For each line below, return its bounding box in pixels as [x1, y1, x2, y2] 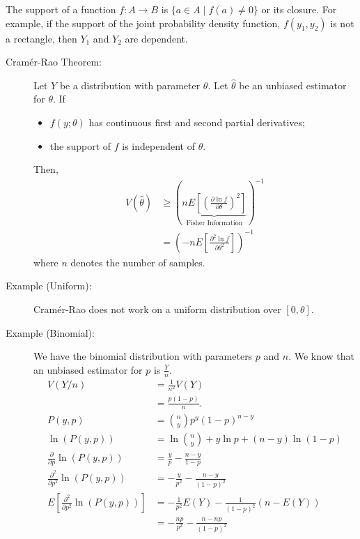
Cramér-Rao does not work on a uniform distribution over [33, 301, 281, 316]
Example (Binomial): [6, 325, 95, 340]
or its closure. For [261, 2, 337, 16]
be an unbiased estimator [239, 77, 347, 92]
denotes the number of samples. [70, 255, 205, 269]
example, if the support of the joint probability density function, [6, 15, 281, 30]
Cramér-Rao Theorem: [6, 54, 102, 69]
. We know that [288, 349, 355, 363]
